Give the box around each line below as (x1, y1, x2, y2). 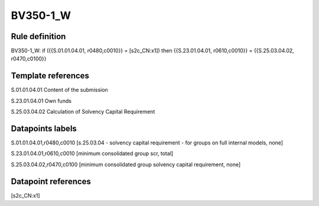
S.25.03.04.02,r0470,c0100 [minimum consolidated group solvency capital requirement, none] (11, 160, 241, 168)
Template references (11, 71, 90, 81)
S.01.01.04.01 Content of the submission (11, 86, 109, 94)
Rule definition (11, 31, 66, 41)
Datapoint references (11, 176, 92, 186)
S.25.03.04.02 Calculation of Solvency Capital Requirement (11, 108, 155, 115)
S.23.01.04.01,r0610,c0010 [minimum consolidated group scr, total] (11, 150, 174, 157)
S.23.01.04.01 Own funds (11, 97, 72, 104)
